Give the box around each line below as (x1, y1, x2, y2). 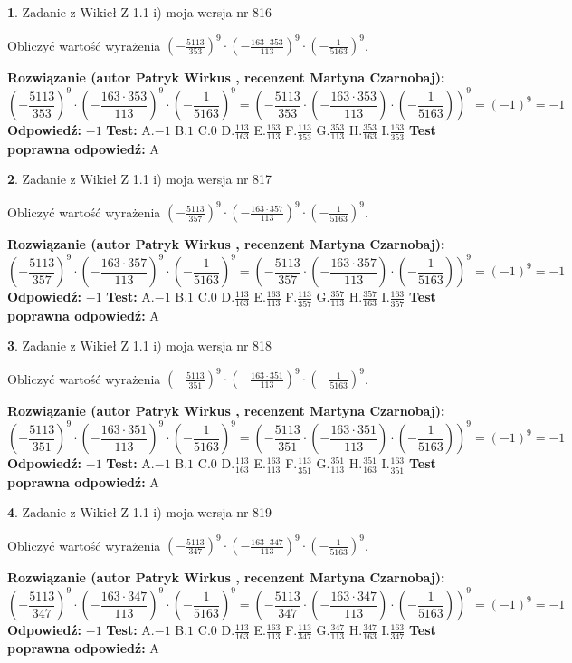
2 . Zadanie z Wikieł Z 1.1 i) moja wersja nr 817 (7, 169, 272, 188)
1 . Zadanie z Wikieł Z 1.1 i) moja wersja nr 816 (7, 3, 272, 21)
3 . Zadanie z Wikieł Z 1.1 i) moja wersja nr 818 (7, 336, 272, 355)
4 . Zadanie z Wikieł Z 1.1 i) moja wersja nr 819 (7, 503, 272, 522)
